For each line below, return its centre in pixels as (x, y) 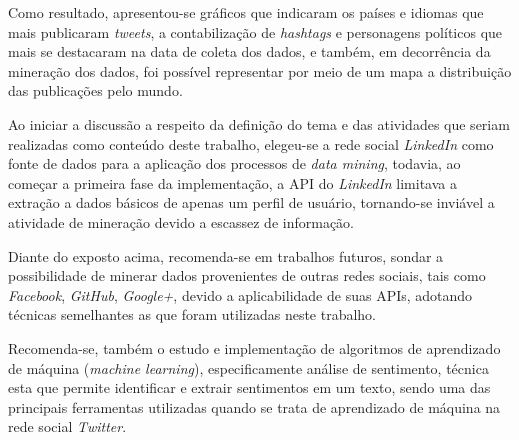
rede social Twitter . (67, 426)
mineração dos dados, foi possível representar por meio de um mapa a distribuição (260, 70)
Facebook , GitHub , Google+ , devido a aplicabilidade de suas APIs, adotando (240, 294)
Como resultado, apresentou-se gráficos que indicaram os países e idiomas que (246, 12)
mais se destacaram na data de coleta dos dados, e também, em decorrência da (249, 51)
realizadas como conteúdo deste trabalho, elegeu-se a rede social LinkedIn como (251, 143)
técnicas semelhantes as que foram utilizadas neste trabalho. (192, 314)
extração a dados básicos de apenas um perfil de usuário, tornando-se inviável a (251, 202)
